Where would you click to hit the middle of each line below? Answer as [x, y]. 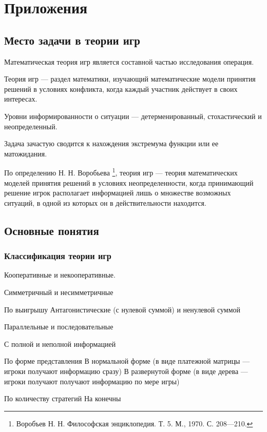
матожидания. [26, 153]
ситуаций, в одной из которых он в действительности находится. [105, 202]
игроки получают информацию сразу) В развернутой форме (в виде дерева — [126, 371]
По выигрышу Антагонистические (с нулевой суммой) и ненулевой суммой [122, 309]
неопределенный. [31, 126]
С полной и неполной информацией [60, 343]
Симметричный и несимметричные [59, 292]
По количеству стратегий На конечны [63, 398]
